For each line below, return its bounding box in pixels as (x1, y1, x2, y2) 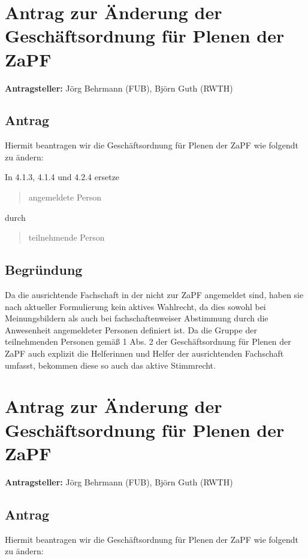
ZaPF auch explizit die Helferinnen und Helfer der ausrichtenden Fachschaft (5, 347, 284, 360)
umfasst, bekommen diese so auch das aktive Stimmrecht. (5, 359, 216, 371)
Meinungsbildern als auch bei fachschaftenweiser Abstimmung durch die (5, 312, 268, 324)
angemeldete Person (28, 191, 102, 203)
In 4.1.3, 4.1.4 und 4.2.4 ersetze (5, 171, 120, 183)
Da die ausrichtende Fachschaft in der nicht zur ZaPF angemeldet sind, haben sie (5, 288, 304, 301)
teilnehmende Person (28, 231, 105, 244)
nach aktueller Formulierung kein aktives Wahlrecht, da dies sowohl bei (5, 300, 266, 312)
